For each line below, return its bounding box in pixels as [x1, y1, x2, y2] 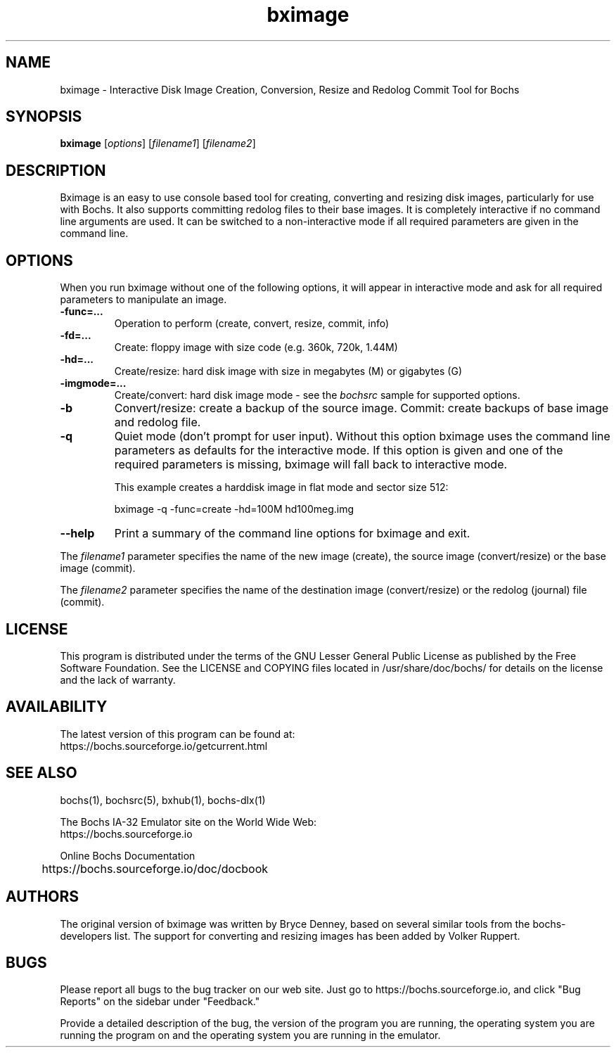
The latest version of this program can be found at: [60, 727, 295, 740]
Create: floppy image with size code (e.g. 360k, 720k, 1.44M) [114, 341, 398, 354]
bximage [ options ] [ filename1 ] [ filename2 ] [60, 137, 256, 150]
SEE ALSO [6, 764, 77, 782]
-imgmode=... [60, 377, 127, 390]
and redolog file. [114, 415, 201, 430]
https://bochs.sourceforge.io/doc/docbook [41, 861, 269, 876]
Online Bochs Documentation [60, 849, 195, 862]
